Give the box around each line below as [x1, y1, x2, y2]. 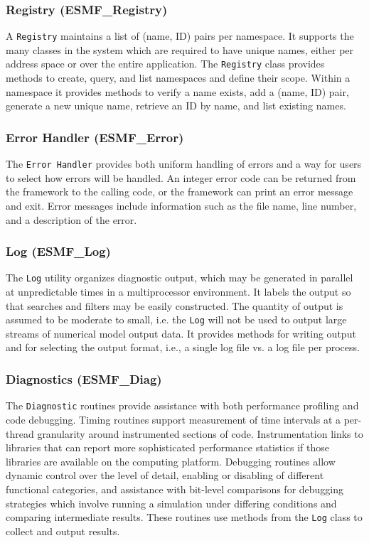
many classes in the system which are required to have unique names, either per [6, 42, 354, 57]
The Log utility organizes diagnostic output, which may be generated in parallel [6, 270, 353, 285]
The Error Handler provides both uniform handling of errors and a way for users [6, 156, 362, 171]
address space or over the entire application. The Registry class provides [6, 56, 325, 71]
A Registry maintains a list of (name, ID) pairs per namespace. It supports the [6, 28, 354, 43]
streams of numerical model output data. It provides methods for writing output [6, 326, 356, 340]
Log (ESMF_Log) [6, 242, 111, 260]
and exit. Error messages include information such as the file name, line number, [6, 198, 357, 213]
